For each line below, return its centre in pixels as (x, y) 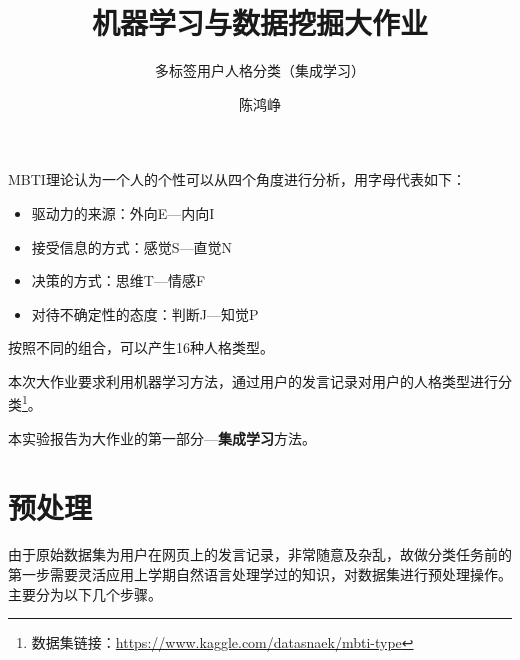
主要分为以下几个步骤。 (85, 593)
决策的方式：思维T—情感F (118, 280)
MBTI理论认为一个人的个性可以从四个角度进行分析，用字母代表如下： (237, 179)
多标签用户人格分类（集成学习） (260, 70)
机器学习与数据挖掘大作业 (259, 22)
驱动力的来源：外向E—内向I (123, 212)
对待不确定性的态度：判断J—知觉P (145, 313)
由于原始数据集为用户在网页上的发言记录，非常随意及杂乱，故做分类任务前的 (260, 554)
